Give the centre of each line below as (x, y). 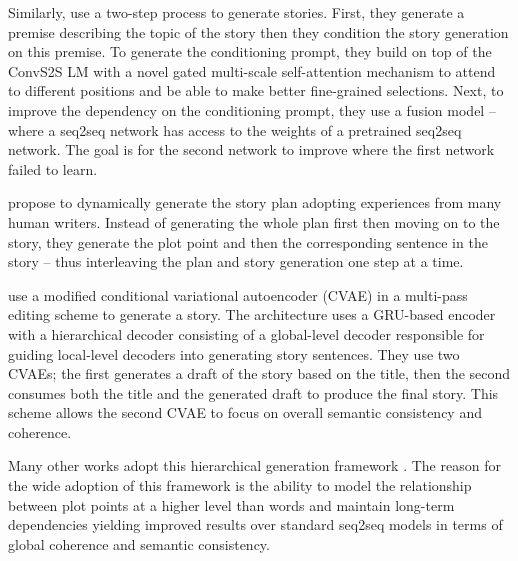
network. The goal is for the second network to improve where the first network (251, 149)
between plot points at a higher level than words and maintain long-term (231, 504)
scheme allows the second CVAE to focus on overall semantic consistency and (245, 412)
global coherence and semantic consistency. (139, 543)
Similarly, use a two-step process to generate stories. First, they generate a (236, 12)
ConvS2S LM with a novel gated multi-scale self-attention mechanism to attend (252, 70)
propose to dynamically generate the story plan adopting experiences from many (255, 202)
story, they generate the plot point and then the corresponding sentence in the (248, 241)
